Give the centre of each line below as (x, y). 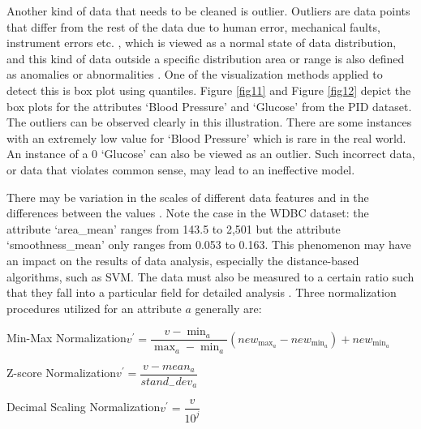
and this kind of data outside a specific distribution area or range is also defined (206, 58)
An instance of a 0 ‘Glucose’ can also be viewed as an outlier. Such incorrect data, (211, 154)
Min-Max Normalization (67, 338)
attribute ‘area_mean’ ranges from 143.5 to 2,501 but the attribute (174, 228)
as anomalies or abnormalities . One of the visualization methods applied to (195, 74)
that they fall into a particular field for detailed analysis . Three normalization (202, 292)
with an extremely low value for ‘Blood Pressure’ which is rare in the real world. (206, 137)
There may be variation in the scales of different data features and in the (188, 197)
